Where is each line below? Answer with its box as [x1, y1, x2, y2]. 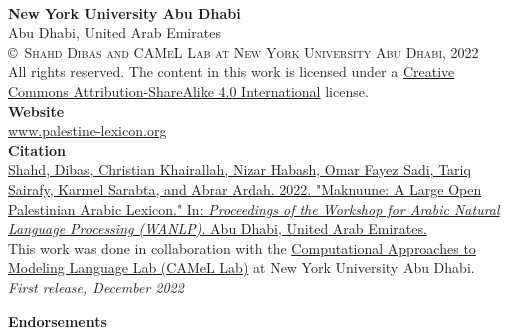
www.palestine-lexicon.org [8, 120, 167, 141]
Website [8, 100, 65, 121]
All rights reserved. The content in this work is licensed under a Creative [8, 61, 455, 82]
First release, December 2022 [8, 276, 184, 297]
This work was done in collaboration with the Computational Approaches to [8, 237, 476, 258]
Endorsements [8, 310, 107, 331]
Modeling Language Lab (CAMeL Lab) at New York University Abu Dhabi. [8, 257, 475, 278]
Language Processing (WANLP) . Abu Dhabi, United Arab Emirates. [8, 218, 427, 239]
